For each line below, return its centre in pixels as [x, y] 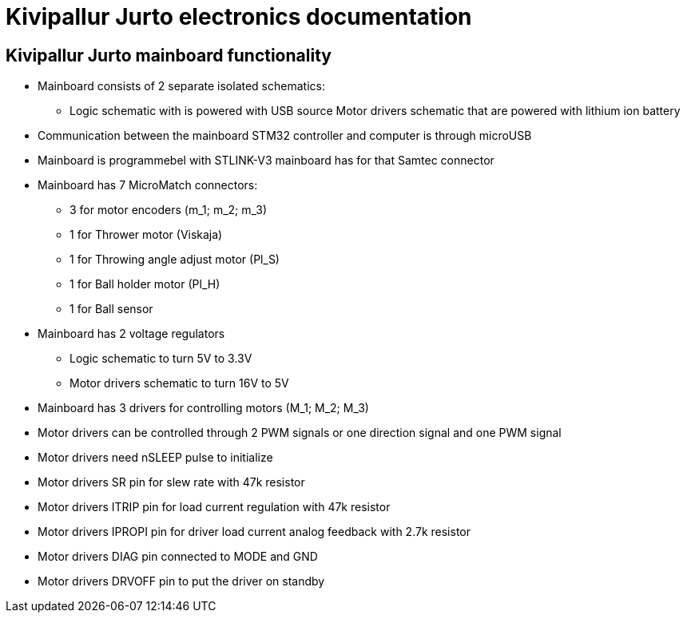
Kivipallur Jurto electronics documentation [239, 17]
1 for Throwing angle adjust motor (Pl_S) [175, 260]
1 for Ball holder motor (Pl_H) [145, 284]
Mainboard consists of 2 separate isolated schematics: [181, 86]
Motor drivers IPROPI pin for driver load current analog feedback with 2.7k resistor [254, 532]
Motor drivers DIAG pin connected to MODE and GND [178, 557]
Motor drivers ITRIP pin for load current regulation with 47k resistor [214, 507]
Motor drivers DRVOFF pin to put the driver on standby [181, 581]
